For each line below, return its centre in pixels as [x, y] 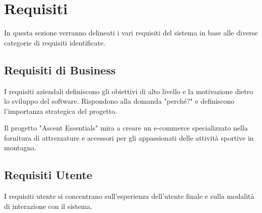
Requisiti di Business [60, 70]
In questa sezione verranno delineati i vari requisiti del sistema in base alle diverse [131, 33]
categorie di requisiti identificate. [55, 42]
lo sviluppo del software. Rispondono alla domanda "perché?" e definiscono [119, 101]
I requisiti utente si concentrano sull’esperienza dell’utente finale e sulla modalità [129, 196]
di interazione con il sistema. [48, 206]
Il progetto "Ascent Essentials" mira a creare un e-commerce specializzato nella [126, 128]
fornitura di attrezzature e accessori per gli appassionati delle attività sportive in [129, 137]
